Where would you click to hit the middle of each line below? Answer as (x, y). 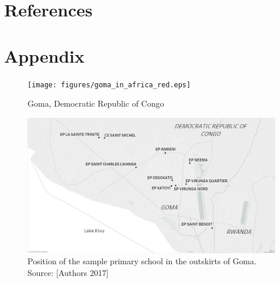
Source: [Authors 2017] (68, 272)
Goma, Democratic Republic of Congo (96, 103)
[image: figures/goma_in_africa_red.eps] (109, 85)
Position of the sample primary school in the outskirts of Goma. (142, 261)
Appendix (44, 55)
